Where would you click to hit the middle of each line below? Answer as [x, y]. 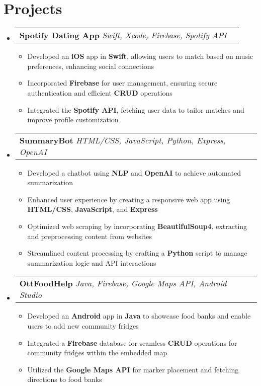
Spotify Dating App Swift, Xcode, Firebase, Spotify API [123, 35]
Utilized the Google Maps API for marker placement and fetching [133, 369]
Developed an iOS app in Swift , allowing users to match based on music [140, 56]
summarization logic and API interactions [92, 262]
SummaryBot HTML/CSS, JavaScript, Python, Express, [122, 140]
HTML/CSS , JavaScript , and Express [93, 209]
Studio [30, 295]
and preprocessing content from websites [90, 236]
